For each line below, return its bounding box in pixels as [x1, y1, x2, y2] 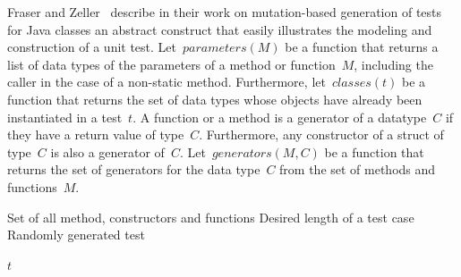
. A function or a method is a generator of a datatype [132, 107, 427, 126]
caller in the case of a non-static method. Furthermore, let [7, 72, 326, 91]
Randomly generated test [7, 225, 145, 244]
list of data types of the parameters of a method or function [7, 55, 336, 73]
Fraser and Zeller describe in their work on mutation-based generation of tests [7, 3, 442, 21]
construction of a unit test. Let [7, 38, 176, 56]
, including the [354, 55, 433, 73]
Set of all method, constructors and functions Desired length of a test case [7, 207, 414, 226]
